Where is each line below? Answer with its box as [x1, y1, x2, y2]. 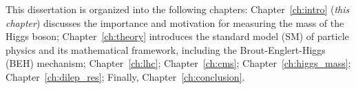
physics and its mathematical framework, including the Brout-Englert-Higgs [6, 42, 326, 57]
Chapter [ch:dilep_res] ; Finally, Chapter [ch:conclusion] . [6, 69, 245, 83]
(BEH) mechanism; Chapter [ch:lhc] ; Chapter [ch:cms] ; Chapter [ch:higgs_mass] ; [6, 56, 351, 70]
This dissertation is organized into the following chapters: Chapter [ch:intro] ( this [6, 2, 350, 16]
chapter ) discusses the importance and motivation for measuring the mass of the [6, 15, 344, 30]
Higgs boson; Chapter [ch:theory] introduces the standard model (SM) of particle [6, 29, 349, 43]
